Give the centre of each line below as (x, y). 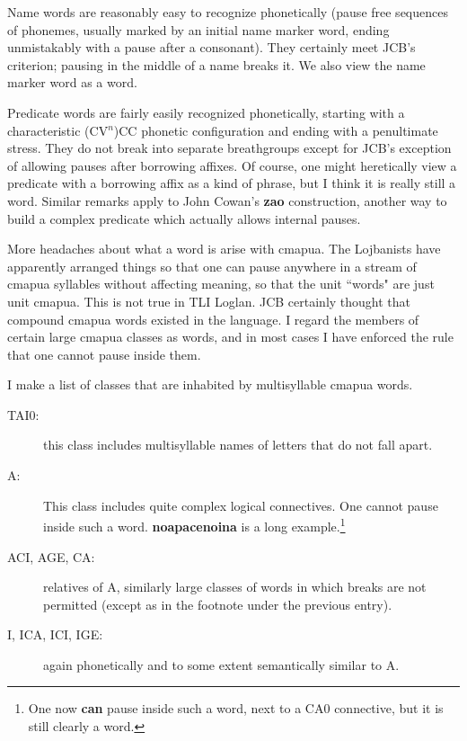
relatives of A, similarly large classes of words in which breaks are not (235, 587)
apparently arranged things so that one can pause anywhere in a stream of (212, 266)
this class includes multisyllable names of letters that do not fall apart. (238, 445)
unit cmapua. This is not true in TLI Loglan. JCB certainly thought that (209, 301)
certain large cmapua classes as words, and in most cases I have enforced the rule (230, 337)
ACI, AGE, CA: (51, 556)
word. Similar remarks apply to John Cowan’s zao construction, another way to (227, 200)
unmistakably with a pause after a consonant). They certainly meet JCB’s (211, 47)
